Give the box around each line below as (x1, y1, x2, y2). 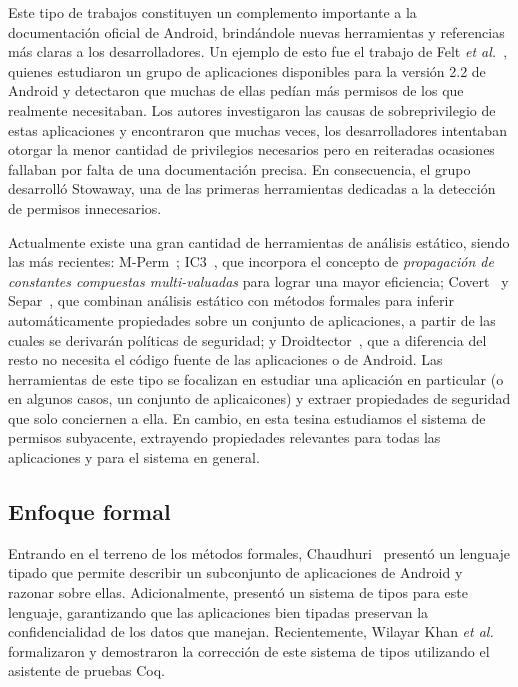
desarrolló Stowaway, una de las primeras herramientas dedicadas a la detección (8, 178, 496, 199)
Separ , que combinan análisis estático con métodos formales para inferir (8, 290, 454, 311)
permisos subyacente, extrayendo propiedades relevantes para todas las (8, 427, 441, 448)
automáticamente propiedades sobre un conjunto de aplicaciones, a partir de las (8, 309, 496, 330)
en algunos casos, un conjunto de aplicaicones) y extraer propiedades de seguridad (8, 388, 511, 409)
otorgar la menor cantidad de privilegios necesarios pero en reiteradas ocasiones (8, 139, 495, 160)
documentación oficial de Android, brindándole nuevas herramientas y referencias (8, 21, 505, 42)
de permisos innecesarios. (8, 197, 162, 218)
